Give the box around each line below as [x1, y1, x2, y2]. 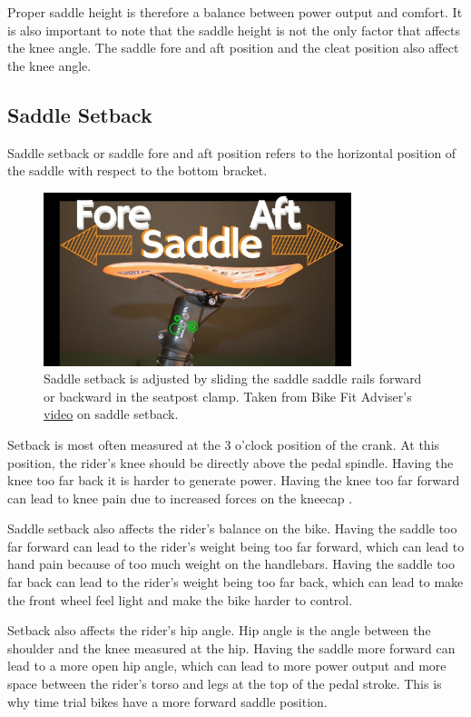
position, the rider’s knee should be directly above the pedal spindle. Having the [7, 453, 454, 472]
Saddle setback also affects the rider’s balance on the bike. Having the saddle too [7, 519, 457, 538]
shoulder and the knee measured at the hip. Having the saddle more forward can [7, 638, 456, 657]
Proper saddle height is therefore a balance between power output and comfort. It [7, 3, 463, 21]
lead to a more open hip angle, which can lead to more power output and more [7, 656, 446, 675]
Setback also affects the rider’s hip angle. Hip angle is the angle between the [7, 621, 431, 640]
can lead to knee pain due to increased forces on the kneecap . [7, 488, 353, 507]
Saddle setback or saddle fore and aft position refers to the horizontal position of [7, 143, 456, 162]
